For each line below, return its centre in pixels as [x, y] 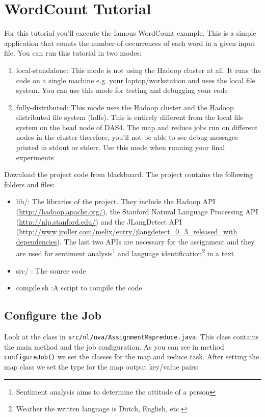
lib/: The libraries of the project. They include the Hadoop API [116, 201]
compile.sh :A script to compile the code [79, 288]
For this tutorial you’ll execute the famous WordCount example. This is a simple [130, 33]
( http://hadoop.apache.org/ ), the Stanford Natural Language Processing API [137, 212]
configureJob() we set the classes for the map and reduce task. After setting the [132, 357]
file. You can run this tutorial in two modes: [73, 53]
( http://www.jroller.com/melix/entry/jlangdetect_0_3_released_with [127, 231]
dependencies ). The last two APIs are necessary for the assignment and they [135, 241]
